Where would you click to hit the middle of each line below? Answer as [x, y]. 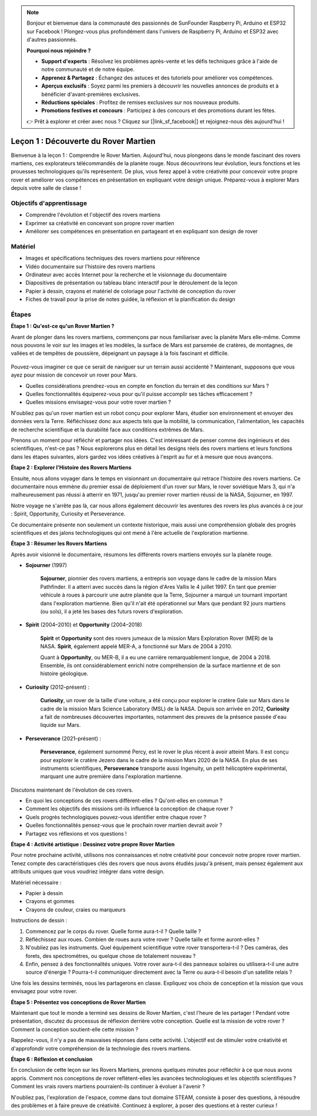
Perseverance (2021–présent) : [63, 738]
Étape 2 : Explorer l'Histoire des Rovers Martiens [71, 468]
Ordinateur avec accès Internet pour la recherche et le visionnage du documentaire [126, 274]
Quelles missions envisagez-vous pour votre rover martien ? [98, 402]
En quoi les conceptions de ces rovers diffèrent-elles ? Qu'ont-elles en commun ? [124, 801]
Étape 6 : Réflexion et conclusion [52, 1059]
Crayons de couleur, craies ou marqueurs [76, 909]
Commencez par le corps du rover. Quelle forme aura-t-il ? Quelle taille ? [113, 931]
